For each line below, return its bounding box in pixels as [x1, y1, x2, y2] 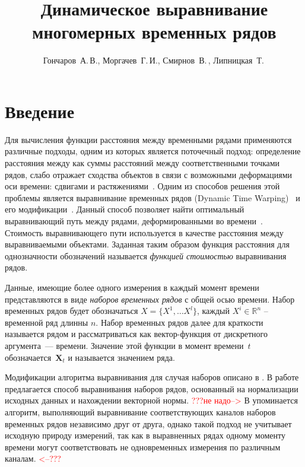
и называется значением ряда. [68, 351, 175, 363]
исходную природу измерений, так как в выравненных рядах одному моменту [5, 429, 285, 441]
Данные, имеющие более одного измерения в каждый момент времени [5, 281, 259, 293]
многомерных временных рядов [32, 20, 277, 44]
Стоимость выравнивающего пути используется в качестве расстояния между [5, 226, 284, 239]
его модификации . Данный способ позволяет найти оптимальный [5, 203, 244, 215]
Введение [5, 99, 75, 123]
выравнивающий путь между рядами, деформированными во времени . [5, 215, 263, 227]
